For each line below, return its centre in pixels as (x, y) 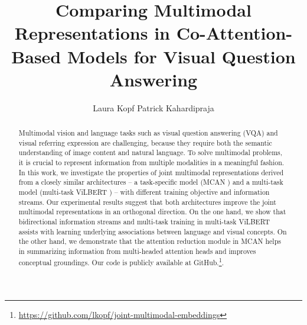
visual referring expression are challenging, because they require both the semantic (145, 142)
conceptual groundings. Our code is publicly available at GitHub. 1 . (121, 261)
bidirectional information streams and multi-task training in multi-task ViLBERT (144, 221)
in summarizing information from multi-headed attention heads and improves (137, 251)
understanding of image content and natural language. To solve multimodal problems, (151, 152)
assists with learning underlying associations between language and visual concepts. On (153, 231)
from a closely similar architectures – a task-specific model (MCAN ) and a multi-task (151, 182)
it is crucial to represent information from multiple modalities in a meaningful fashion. (151, 162)
